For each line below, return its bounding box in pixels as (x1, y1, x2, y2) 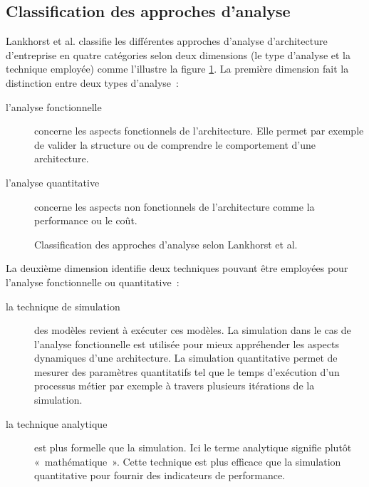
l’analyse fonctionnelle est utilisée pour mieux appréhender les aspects (34, 336, 339, 351)
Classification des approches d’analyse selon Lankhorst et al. (34, 236, 298, 251)
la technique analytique (6, 416, 108, 431)
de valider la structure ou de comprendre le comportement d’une (34, 137, 316, 152)
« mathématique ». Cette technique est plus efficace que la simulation (34, 454, 341, 468)
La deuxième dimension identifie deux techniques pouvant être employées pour (6, 261, 348, 276)
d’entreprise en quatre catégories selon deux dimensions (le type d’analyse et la (6, 47, 350, 62)
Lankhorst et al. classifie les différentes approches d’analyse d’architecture (6, 33, 328, 48)
